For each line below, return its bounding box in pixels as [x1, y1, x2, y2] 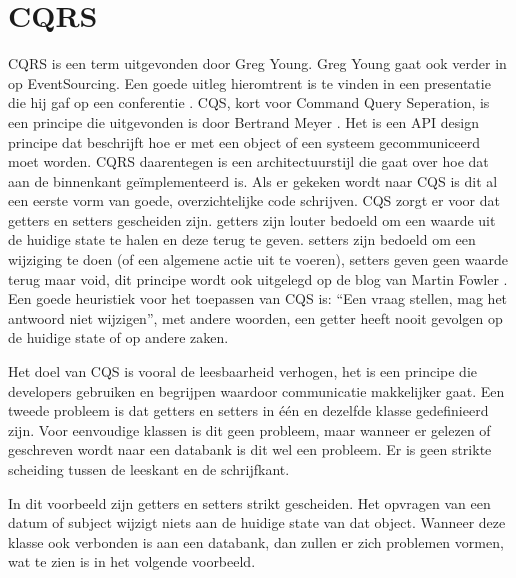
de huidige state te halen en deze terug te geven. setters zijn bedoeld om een [8, 229, 476, 250]
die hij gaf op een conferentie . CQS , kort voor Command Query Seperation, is [8, 92, 490, 113]
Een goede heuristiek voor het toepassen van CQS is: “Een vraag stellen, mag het [8, 288, 508, 309]
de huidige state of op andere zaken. [8, 327, 229, 348]
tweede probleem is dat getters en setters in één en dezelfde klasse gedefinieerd [8, 400, 489, 421]
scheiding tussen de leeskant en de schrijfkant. [8, 459, 290, 479]
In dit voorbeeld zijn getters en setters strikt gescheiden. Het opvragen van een [8, 492, 491, 513]
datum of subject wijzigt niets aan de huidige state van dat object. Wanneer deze [8, 512, 506, 533]
